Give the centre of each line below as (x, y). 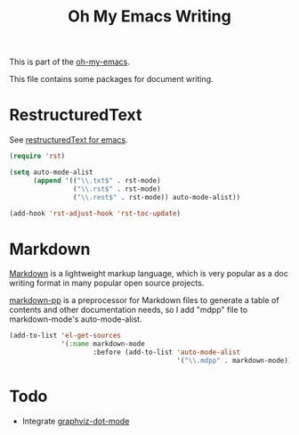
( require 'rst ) (37, 156)
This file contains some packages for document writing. (111, 79)
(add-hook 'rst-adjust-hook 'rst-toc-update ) (95, 213)
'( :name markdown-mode (103, 344)
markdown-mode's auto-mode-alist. (76, 319)
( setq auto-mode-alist (51, 172)
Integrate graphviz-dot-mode (76, 421)
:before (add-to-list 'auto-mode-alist (167, 353)
